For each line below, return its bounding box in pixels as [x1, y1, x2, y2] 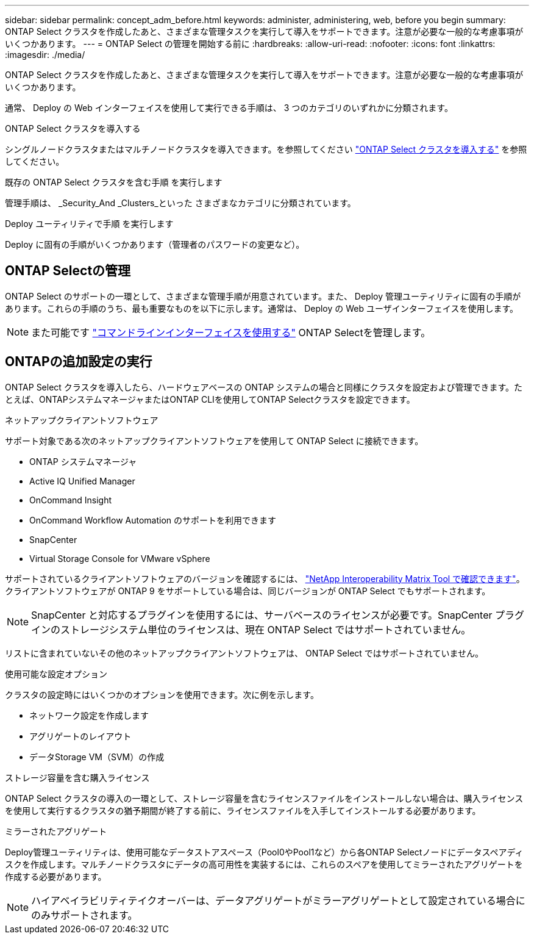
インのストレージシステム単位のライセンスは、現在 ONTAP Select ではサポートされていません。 [31, 623, 471, 636]
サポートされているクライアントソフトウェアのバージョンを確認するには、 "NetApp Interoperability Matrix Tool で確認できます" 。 [5, 573, 525, 584]
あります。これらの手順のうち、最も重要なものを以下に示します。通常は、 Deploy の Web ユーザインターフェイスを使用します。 [5, 303, 519, 314]
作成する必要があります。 [5, 871, 107, 882]
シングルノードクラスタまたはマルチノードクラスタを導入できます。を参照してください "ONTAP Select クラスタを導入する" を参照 [5, 144, 527, 154]
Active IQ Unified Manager [29, 475, 135, 486]
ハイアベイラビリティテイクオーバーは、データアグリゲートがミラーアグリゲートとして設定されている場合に [31, 894, 525, 907]
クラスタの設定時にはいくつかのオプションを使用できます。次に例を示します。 [5, 689, 319, 700]
